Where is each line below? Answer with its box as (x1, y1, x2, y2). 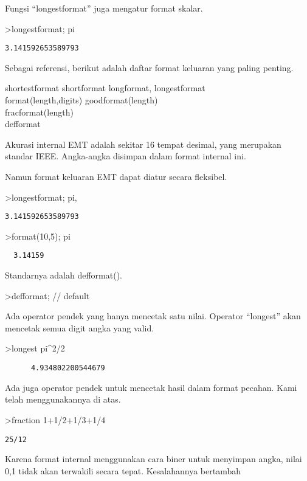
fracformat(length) (5, 105, 74, 118)
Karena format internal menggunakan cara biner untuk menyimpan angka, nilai (5, 452, 302, 465)
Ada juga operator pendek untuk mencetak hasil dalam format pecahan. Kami (5, 381, 297, 393)
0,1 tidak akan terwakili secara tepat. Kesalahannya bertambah (5, 464, 241, 477)
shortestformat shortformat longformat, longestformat (5, 81, 205, 94)
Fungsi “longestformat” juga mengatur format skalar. (5, 2, 203, 14)
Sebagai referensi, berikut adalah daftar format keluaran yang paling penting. (5, 61, 294, 74)
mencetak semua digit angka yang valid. (5, 321, 154, 334)
